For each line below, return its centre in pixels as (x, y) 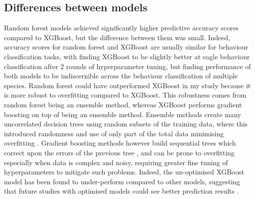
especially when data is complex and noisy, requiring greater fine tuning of (116, 162)
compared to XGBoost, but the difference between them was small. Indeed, (117, 37)
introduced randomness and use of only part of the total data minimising (114, 133)
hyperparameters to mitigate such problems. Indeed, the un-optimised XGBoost (124, 172)
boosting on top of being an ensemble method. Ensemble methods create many (123, 114)
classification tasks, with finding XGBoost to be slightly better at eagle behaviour (127, 56)
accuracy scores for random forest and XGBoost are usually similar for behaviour (126, 47)
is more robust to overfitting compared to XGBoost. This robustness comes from (125, 95)
